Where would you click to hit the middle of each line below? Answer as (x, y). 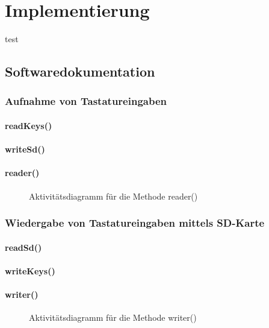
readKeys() (29, 125)
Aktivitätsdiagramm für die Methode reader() (113, 196)
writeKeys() (30, 270)
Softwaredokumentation (80, 71)
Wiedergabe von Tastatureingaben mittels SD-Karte (135, 223)
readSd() (23, 247)
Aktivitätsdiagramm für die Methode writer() (113, 317)
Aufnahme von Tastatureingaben (86, 101)
